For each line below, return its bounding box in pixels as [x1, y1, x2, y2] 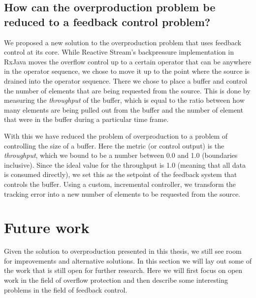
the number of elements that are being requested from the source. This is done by [4, 85, 251, 95]
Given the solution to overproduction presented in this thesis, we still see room [4, 246, 242, 256]
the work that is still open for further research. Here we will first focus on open [4, 265, 243, 275]
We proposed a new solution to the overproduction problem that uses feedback [4, 37, 241, 47]
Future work [4, 217, 90, 238]
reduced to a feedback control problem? [4, 14, 211, 29]
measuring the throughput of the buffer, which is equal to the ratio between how [4, 95, 245, 105]
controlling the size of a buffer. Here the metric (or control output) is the [4, 140, 224, 150]
